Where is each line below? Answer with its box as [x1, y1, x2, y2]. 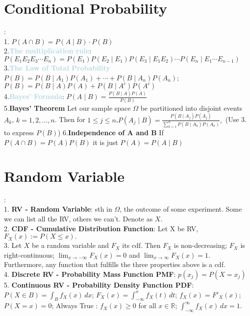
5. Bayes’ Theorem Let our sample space [4, 102, 131, 113]
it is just [93, 137, 118, 147]
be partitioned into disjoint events [140, 102, 243, 113]
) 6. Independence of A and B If [58, 127, 164, 138]
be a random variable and [31, 240, 109, 250]
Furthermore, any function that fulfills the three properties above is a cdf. [4, 259, 225, 269]
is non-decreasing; [174, 240, 227, 250]
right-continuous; [4, 249, 55, 260]
